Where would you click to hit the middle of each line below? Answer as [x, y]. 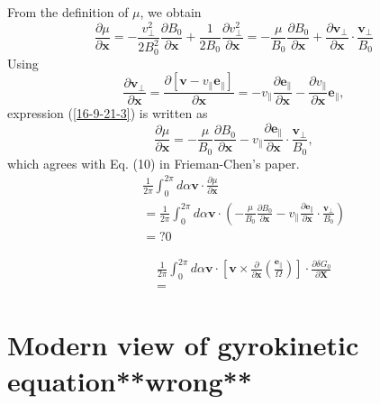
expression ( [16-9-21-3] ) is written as [108, 113]
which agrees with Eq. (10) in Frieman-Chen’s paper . [154, 163]
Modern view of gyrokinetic [183, 345]
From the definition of [68, 12]
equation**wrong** [130, 380]
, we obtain [171, 12]
